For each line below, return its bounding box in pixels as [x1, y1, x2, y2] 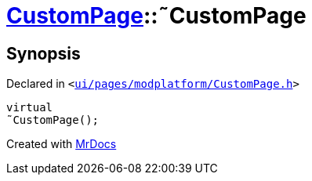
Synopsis [6, 43, 81, 63]
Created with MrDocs [6, 137, 117, 151]
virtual [6, 101, 53, 114]
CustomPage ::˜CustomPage [6, 2, 307, 29]
